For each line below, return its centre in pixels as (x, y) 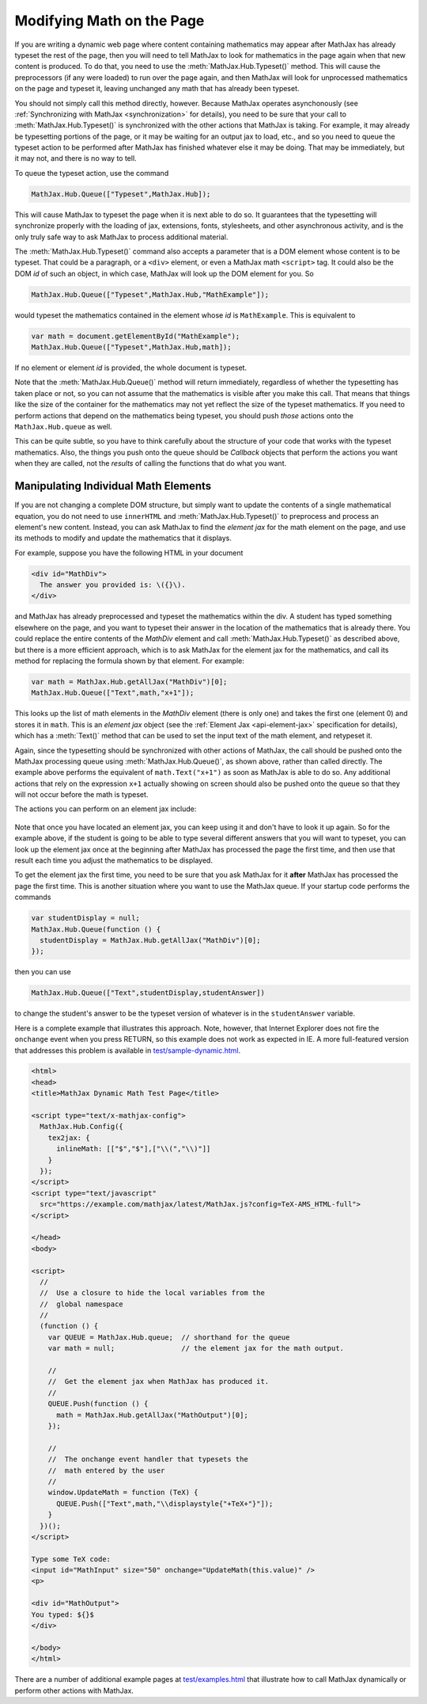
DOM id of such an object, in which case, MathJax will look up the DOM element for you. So (164, 273)
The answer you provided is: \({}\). (113, 585)
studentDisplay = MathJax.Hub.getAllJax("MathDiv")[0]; (150, 940)
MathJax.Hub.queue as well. (63, 427)
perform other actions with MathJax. (74, 1691)
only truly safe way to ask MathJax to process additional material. (121, 237)
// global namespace (82, 1304)
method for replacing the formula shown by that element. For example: (129, 661)
